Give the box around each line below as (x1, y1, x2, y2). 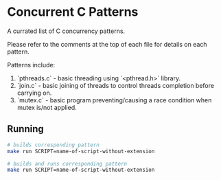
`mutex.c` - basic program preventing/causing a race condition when (16, 95, 212, 104)
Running (7, 123, 45, 135)
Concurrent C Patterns (7, 4, 139, 20)
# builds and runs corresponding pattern (7, 160, 128, 167)
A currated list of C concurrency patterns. (7, 27, 126, 35)
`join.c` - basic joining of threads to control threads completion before (16, 81, 215, 89)
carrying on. (16, 89, 52, 97)
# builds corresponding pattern (7, 142, 100, 148)
